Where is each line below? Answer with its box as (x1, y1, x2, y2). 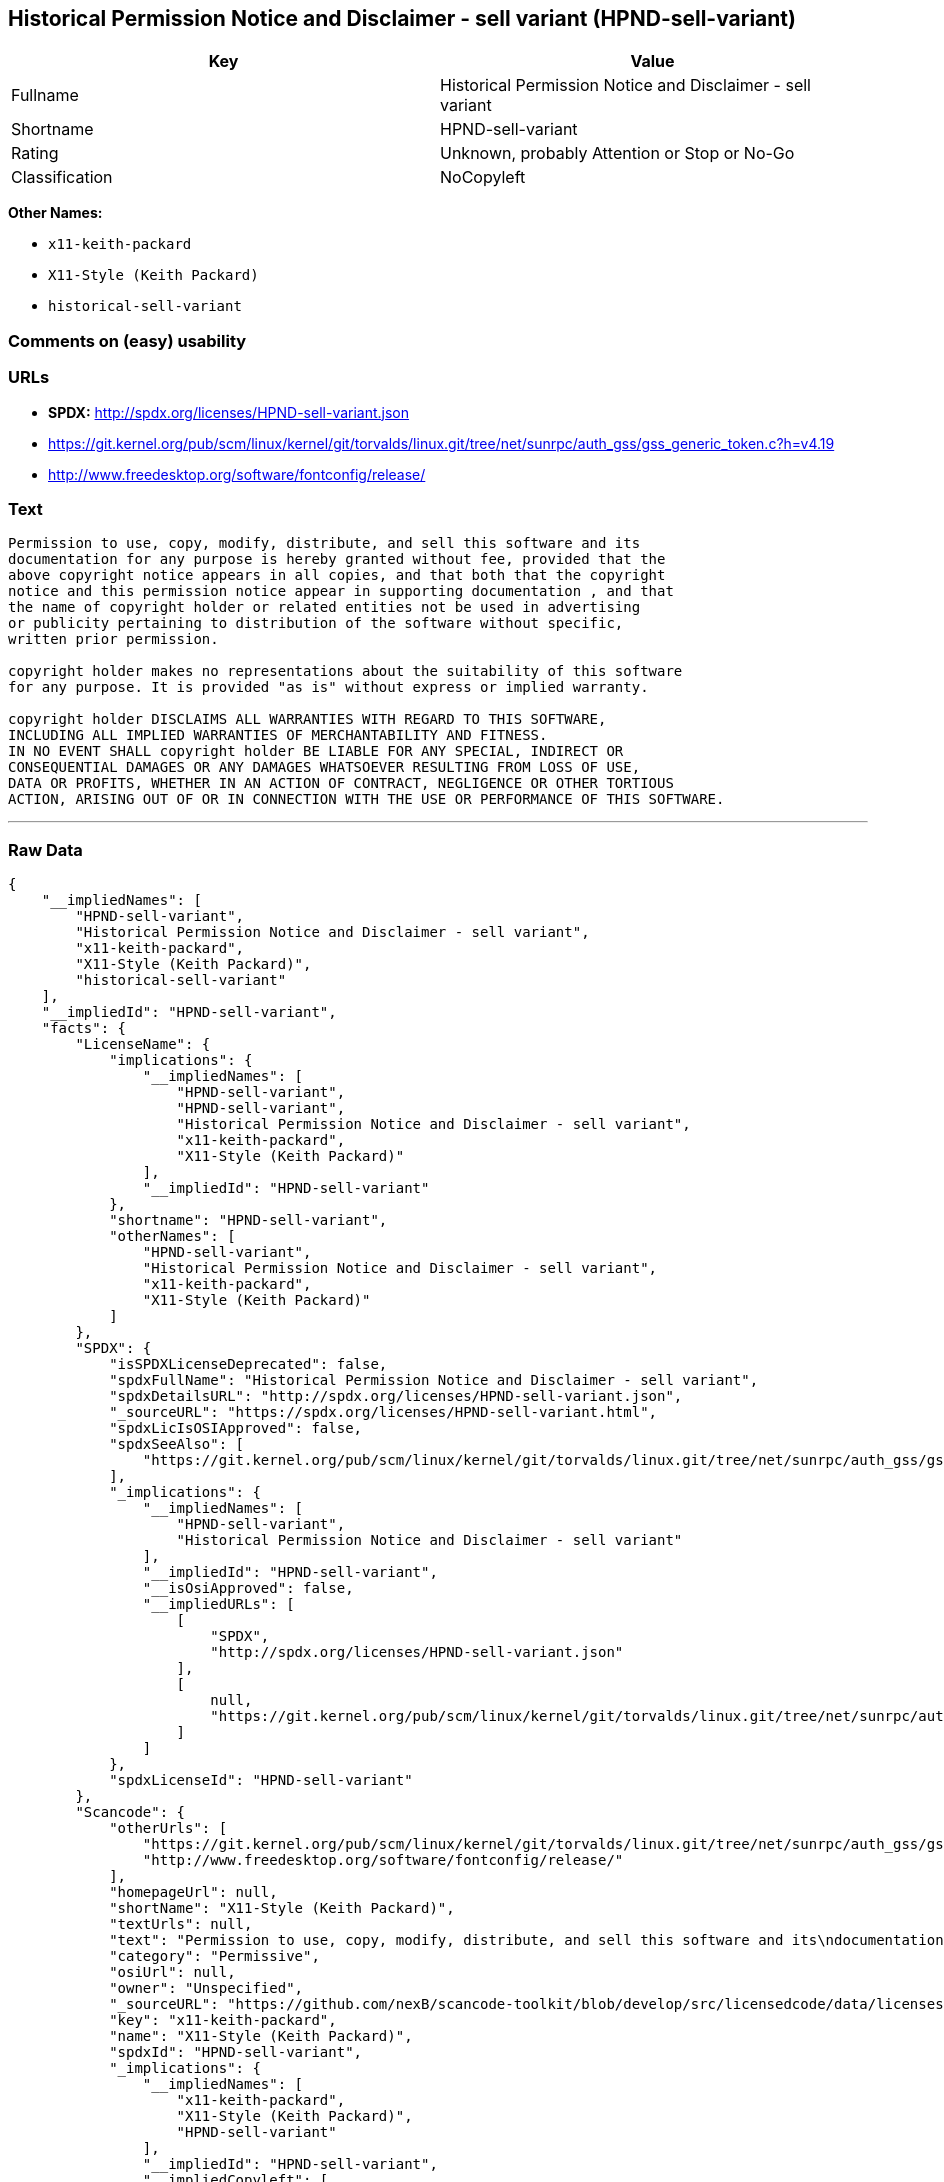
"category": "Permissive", (109, 1948, 320, 1965)
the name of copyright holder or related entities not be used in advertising (8, 599, 641, 616)
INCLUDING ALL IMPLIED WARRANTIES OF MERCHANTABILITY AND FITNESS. (8, 727, 548, 744)
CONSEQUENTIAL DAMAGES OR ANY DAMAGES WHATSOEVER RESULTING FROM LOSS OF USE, (8, 759, 641, 776)
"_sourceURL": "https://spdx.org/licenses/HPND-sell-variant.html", (109, 1404, 658, 1421)
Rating (11, 143, 59, 164)
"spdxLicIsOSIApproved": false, (109, 1420, 363, 1437)
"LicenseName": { (75, 1036, 211, 1053)
